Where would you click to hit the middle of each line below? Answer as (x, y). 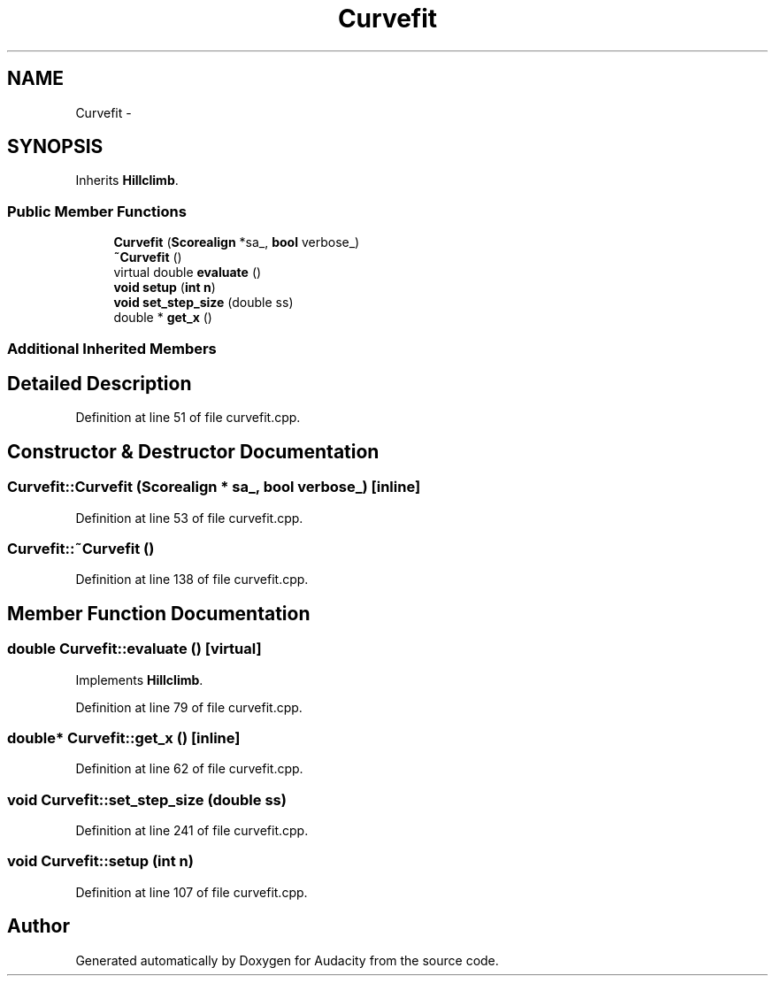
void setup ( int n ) (165, 288)
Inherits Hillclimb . (127, 180)
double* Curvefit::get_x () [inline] (124, 737)
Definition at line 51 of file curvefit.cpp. (188, 418)
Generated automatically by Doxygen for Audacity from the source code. (287, 960)
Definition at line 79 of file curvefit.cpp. (189, 707)
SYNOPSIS (55, 147)
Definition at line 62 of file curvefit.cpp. (189, 769)
